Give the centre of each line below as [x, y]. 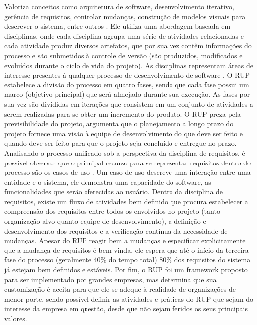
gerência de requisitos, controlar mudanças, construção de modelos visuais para [125, 16]
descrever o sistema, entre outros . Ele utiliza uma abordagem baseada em [118, 26]
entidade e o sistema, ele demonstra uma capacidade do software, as [108, 182]
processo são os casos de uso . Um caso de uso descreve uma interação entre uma [128, 172]
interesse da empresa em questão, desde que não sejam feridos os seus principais [126, 308]
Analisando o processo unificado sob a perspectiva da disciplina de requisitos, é [125, 152]
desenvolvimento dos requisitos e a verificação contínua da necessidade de [116, 230]
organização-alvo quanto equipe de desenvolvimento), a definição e [105, 221]
